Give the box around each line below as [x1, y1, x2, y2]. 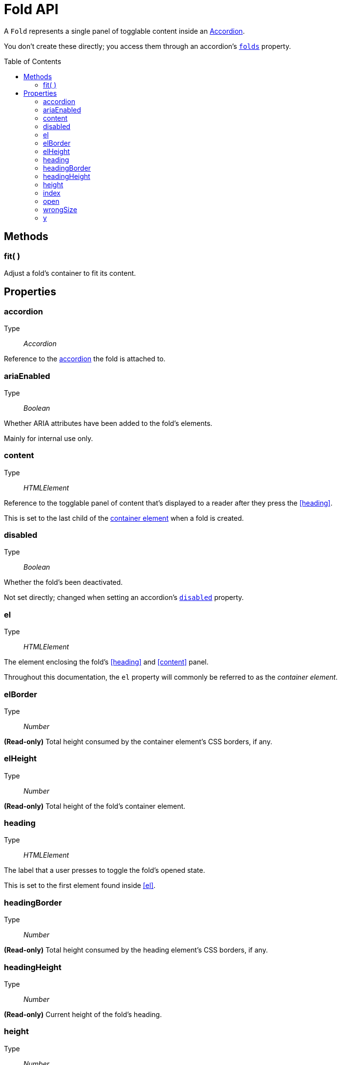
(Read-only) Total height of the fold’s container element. [4, 801, 186, 810]
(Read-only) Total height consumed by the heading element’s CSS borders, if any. [4, 946, 268, 954]
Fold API [4, 1, 59, 18]
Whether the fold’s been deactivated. [4, 578, 123, 587]
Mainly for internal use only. [4, 434, 93, 443]
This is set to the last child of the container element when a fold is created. [4, 513, 244, 522]
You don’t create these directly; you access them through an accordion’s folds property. [4, 42, 291, 50]
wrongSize [43, 205, 77, 214]
